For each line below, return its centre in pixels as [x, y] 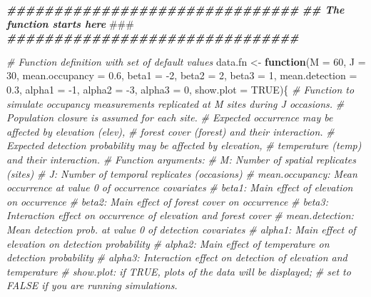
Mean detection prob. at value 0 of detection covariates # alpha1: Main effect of [181, 229]
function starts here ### [70, 23]
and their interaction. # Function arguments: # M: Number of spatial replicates [182, 159]
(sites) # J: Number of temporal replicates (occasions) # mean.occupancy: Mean [182, 173]
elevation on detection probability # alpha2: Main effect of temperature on [168, 243]
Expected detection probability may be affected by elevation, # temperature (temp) [184, 145]
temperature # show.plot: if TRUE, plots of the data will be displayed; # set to [179, 271]
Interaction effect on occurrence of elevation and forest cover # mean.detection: [180, 215]
